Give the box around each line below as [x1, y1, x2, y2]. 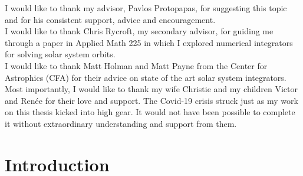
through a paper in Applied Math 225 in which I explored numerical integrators [5, 36, 293, 48]
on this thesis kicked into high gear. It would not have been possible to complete [5, 106, 295, 118]
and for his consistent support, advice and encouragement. [5, 13, 216, 25]
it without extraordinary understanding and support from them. [5, 117, 237, 129]
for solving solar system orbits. [5, 48, 116, 60]
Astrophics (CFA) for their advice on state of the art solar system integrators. [5, 71, 286, 83]
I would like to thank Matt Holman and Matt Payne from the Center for [5, 59, 268, 71]
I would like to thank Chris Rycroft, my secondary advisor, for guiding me [5, 25, 274, 37]
